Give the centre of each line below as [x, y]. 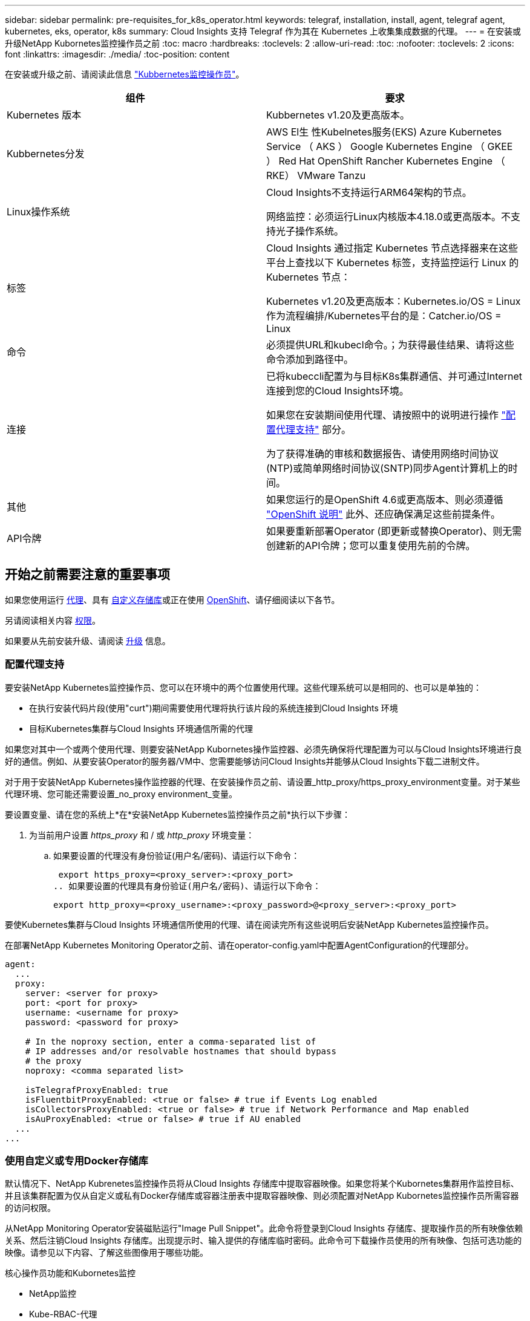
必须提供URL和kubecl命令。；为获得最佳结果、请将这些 [390, 345]
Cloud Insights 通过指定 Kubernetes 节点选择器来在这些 [392, 248]
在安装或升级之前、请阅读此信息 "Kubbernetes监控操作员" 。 [125, 74]
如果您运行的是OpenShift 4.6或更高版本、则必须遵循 [385, 500]
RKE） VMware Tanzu [316, 175]
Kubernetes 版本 [44, 115]
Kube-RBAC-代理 [63, 1314]
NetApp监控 [53, 1294]
